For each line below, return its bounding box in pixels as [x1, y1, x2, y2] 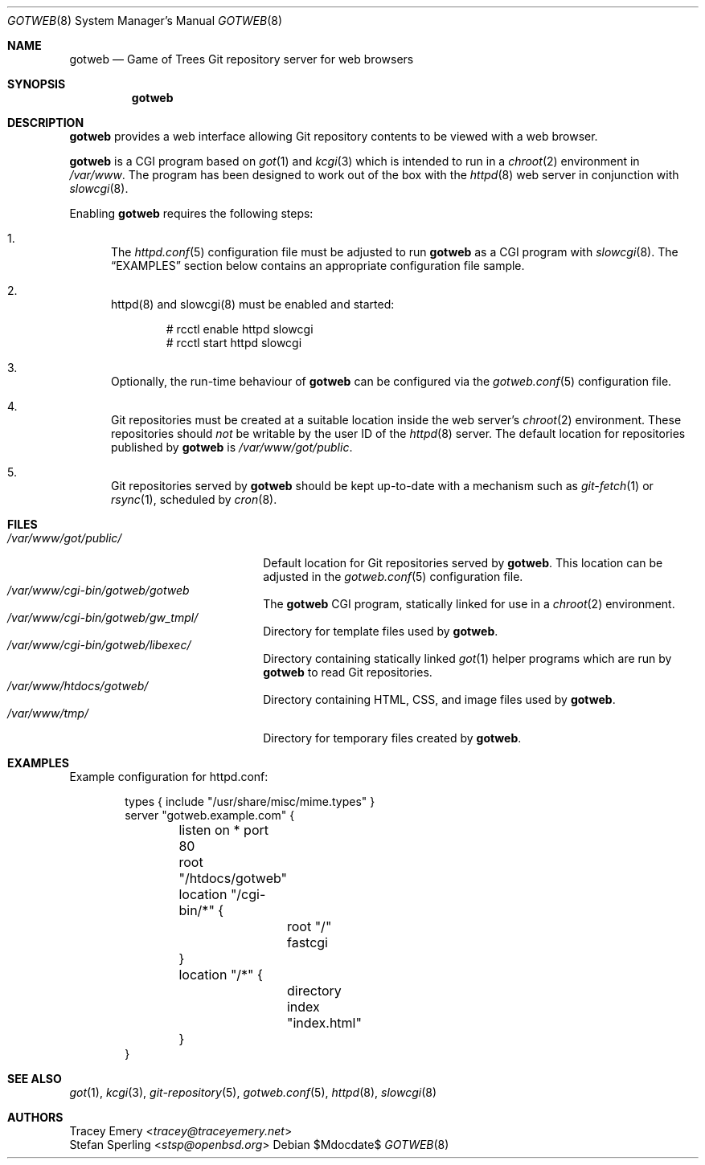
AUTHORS [7, 1110, 64, 1124]
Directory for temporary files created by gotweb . [263, 731, 522, 745]
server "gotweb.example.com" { [125, 808, 295, 822]
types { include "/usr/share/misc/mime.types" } [125, 795, 375, 808]
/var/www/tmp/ [7, 706, 88, 720]
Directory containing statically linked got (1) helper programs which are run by [263, 652, 672, 665]
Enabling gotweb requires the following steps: [69, 206, 314, 220]
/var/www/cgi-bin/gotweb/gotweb [7, 583, 190, 597]
